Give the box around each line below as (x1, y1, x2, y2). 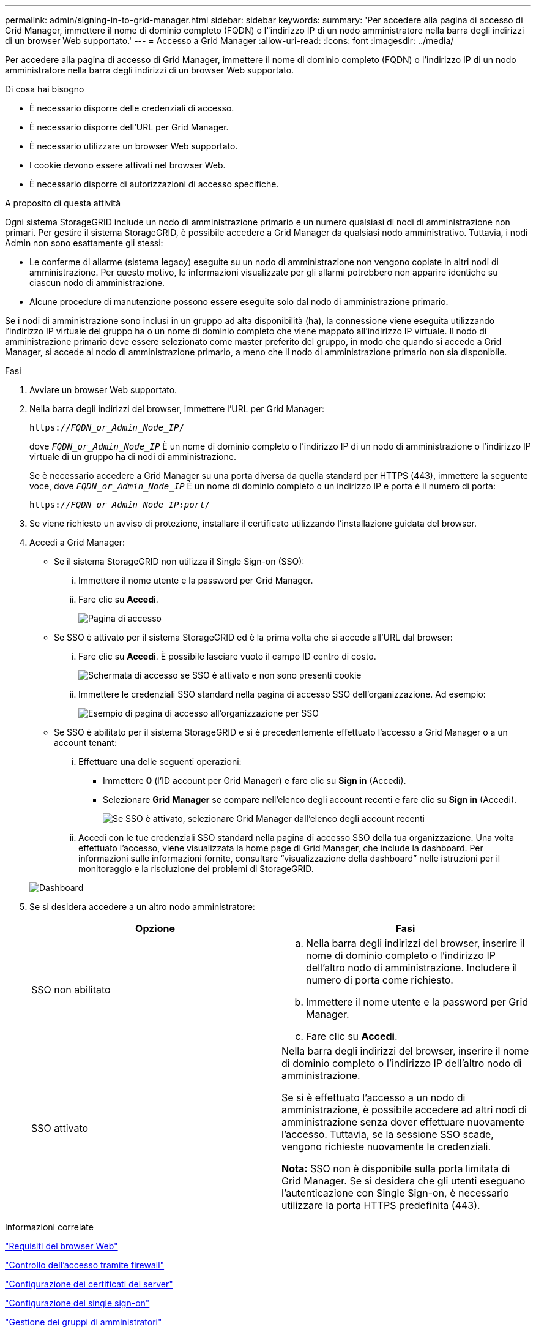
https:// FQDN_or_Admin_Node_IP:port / (29, 500, 210, 510)
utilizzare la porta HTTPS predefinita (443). (281, 1199, 480, 1211)
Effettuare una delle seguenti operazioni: (78, 756, 242, 767)
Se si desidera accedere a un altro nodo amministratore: (29, 901, 255, 912)
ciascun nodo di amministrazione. (29, 277, 165, 288)
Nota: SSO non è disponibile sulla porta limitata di (281, 1162, 510, 1175)
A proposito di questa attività (5, 198, 121, 208)
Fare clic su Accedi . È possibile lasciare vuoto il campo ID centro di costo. (78, 651, 376, 661)
